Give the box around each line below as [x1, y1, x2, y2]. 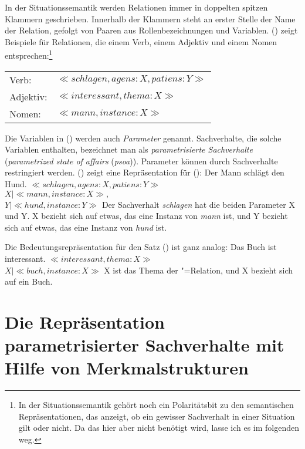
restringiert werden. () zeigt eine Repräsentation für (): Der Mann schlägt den [5, 166, 284, 178]
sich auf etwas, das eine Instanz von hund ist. [5, 221, 167, 233]
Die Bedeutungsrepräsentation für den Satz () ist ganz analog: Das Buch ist [5, 241, 277, 253]
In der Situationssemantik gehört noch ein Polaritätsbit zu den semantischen [18, 399, 294, 411]
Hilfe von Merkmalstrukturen [5, 356, 249, 380]
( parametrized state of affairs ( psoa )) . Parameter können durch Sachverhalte [5, 154, 278, 167]
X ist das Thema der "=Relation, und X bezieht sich [104, 264, 293, 276]
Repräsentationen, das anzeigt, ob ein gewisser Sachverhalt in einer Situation [18, 410, 295, 422]
